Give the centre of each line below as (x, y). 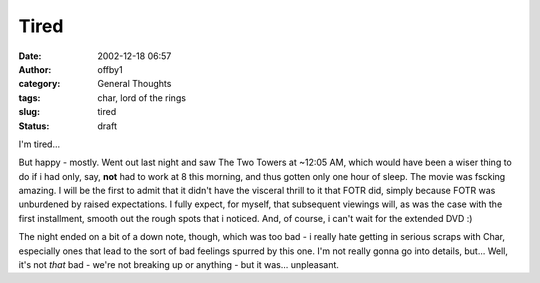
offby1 (110, 69)
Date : (30, 56)
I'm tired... (39, 144)
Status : (34, 126)
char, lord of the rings (142, 97)
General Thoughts (134, 84)
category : (39, 84)
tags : (29, 97)
